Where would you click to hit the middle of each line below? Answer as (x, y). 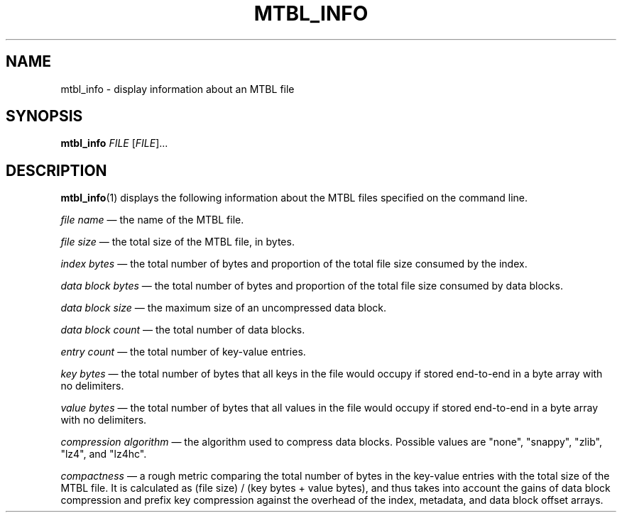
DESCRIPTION (56, 170)
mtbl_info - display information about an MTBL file (178, 89)
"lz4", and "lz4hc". (104, 454)
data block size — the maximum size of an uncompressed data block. (224, 308)
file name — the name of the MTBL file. (152, 220)
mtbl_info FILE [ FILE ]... (114, 143)
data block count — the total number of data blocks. (183, 330)
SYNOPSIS (44, 116)
